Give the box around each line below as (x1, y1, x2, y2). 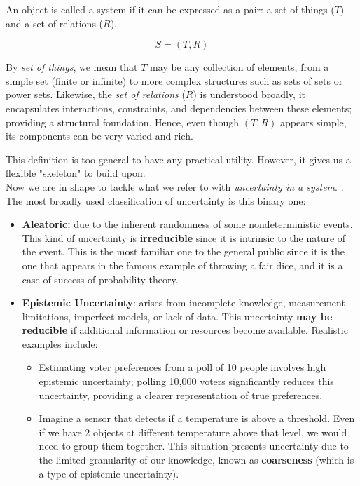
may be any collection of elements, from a (150, 60, 329, 74)
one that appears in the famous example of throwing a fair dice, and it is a (22, 257, 343, 272)
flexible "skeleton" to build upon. (6, 166, 146, 180)
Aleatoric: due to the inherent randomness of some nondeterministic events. (22, 217, 353, 231)
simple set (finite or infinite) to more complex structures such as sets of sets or (6, 73, 343, 88)
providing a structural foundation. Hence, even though (6, 114, 240, 129)
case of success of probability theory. (22, 271, 179, 286)
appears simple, (280, 114, 347, 129)
